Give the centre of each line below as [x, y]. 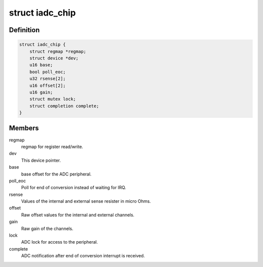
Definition [24, 30]
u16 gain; [41, 92]
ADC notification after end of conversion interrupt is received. [83, 256]
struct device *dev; [54, 58]
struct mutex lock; [53, 99]
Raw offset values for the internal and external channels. [78, 215]
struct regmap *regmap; [58, 51]
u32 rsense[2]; [47, 79]
